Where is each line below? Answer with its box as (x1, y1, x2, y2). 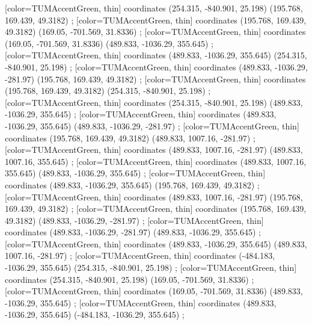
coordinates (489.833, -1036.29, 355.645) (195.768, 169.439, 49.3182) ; (5, 178, 260, 191)
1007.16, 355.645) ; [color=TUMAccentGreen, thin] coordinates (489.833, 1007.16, (5, 155, 307, 167)
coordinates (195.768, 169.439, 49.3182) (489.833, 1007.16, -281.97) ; (5, 131, 255, 144)
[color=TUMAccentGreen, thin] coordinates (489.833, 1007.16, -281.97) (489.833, (5, 143, 303, 156)
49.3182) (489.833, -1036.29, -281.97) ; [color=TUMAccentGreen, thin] (5, 214, 264, 226)
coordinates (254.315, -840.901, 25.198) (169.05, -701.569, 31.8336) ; (5, 273, 254, 285)
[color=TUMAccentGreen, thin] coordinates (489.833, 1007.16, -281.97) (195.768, (5, 190, 303, 203)
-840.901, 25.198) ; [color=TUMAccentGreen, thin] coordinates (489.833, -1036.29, (5, 60, 308, 73)
